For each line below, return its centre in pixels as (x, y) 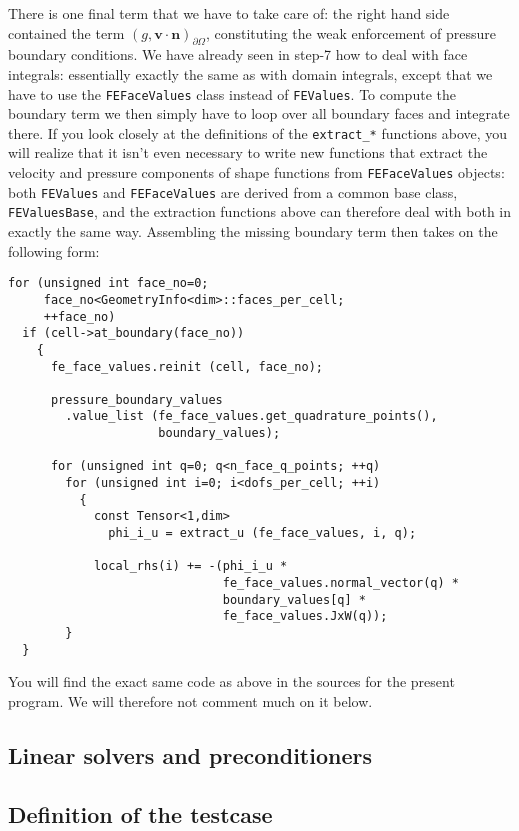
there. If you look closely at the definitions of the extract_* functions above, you (258, 132)
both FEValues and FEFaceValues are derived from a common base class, (233, 191)
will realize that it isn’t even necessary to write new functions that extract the (248, 152)
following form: (54, 250)
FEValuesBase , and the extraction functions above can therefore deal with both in (260, 211)
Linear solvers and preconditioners (190, 754)
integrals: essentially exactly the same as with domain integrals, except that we (250, 73)
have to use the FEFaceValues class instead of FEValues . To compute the (232, 93)
